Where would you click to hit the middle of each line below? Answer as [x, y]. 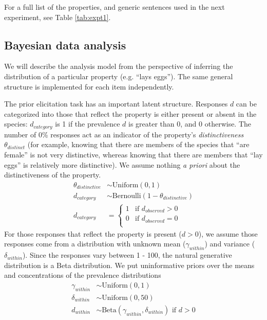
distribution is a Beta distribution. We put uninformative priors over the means [129, 265]
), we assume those [228, 233]
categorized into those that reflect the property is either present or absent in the [130, 113]
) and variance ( [230, 244]
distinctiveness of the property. [53, 175]
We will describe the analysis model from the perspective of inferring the [119, 66]
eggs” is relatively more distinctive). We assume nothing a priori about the [122, 164]
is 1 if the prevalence [88, 124]
